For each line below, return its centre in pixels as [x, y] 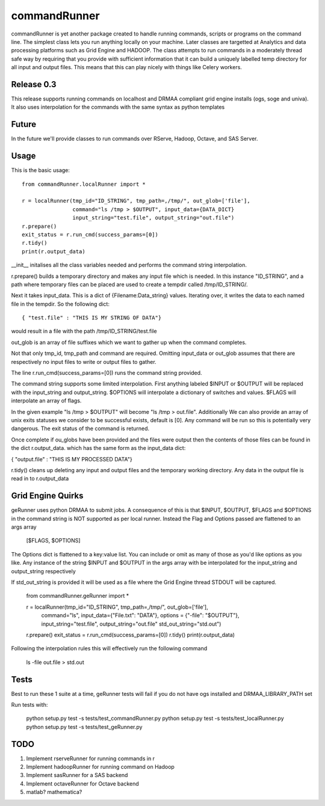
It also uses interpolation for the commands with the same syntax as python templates [118, 107]
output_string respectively [44, 571]
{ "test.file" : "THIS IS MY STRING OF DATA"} [92, 318]
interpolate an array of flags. [46, 401]
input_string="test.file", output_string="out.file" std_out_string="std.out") [131, 624]
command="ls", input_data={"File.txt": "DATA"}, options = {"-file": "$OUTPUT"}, [141, 615]
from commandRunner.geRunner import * [78, 596]
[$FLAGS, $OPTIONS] [53, 541]
